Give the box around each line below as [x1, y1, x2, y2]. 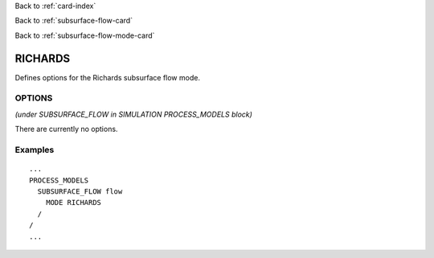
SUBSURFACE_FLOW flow [37, 186, 123, 196]
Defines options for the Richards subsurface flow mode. [14, 72, 201, 82]
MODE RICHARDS [45, 198, 102, 207]
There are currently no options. [14, 125, 118, 134]
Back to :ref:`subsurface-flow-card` [14, 16, 133, 26]
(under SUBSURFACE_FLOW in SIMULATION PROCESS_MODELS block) [14, 109, 253, 119]
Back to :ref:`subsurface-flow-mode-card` [14, 31, 155, 40]
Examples [14, 144, 55, 155]
